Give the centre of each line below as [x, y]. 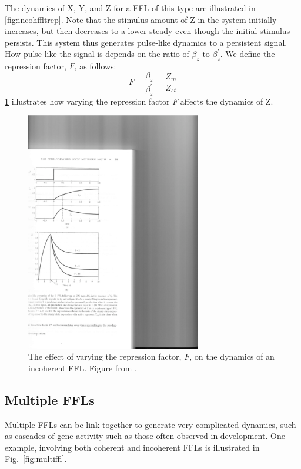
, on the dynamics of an [232, 356]
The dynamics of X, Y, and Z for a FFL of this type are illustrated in [130, 8]
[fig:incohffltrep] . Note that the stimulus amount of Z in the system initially [141, 19]
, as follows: [95, 66]
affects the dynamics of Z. [227, 101]
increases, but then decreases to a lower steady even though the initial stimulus [148, 31]
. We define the [248, 54]
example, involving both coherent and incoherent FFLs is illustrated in [132, 447]
